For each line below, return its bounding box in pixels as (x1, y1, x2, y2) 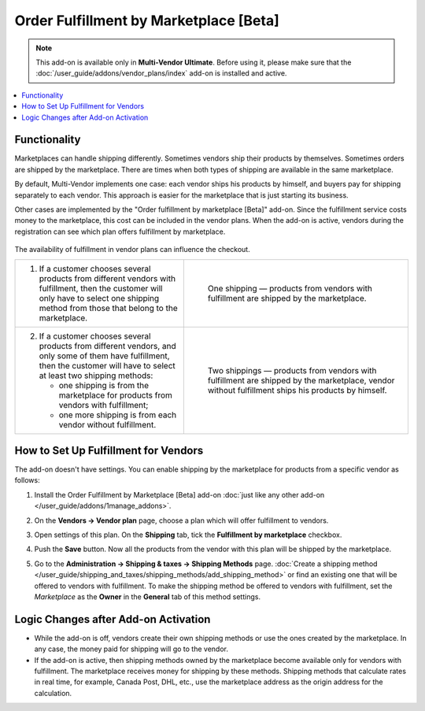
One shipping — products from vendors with (207, 283, 373, 294)
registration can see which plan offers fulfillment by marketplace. (14, 227, 226, 236)
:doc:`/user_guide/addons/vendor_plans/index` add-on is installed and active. (35, 69, 287, 78)
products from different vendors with (39, 272, 176, 283)
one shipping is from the (58, 380, 150, 391)
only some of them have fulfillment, (39, 350, 170, 361)
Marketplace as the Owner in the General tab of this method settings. (34, 591, 261, 602)
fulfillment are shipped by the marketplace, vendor (207, 375, 395, 386)
